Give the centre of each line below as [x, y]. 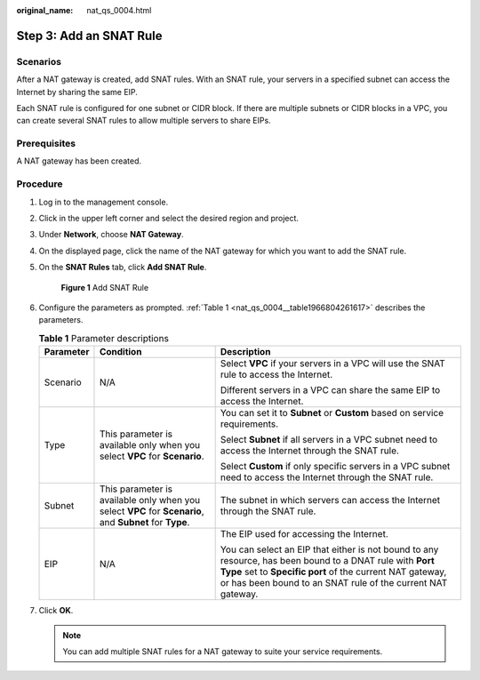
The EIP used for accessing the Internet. [304, 534]
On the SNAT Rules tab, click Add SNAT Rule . [123, 268]
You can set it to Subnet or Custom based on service [332, 413]
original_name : [45, 10]
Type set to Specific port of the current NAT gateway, [333, 572]
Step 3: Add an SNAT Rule [90, 36]
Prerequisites [46, 144]
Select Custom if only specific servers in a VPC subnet [335, 467]
